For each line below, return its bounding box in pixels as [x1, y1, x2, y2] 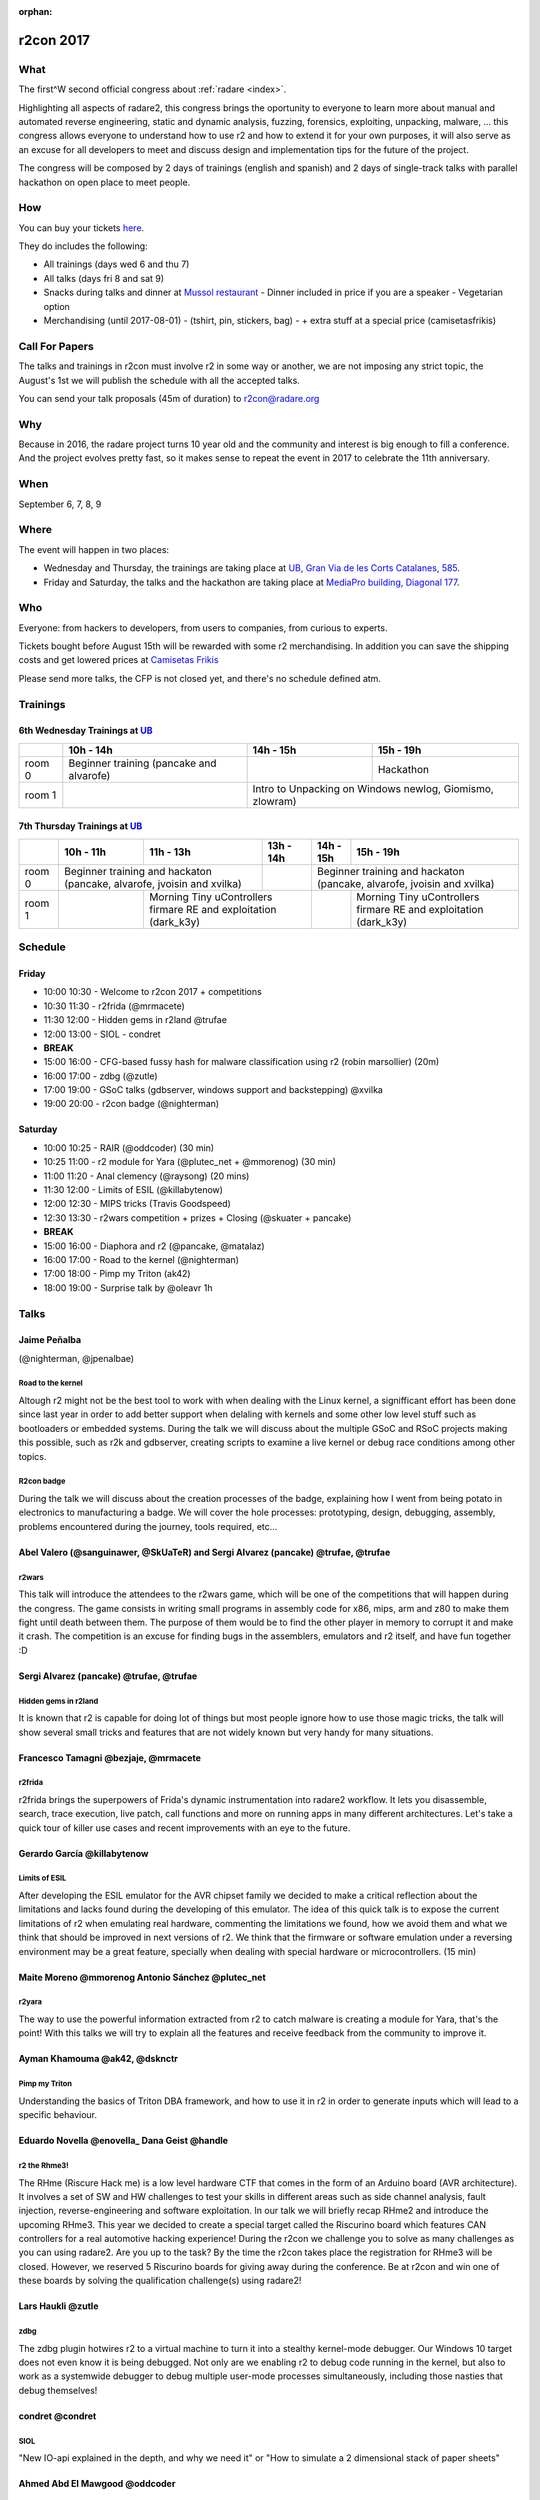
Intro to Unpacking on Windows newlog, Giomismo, [252, 781, 494, 795]
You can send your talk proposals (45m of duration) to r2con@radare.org [18, 392, 320, 404]
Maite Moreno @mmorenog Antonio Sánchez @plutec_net [18, 1971, 267, 1983]
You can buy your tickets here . [18, 221, 145, 234]
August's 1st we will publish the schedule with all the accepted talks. [18, 374, 300, 386]
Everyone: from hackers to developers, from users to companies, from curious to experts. [18, 621, 388, 634]
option [43, 300, 70, 312]
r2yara [18, 1997, 42, 2007]
